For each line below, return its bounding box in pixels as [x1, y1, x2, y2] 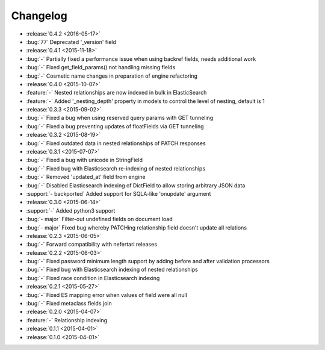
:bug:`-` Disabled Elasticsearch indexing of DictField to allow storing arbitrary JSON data [26, 181, 246, 189]
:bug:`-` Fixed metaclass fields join [26, 300, 112, 307]
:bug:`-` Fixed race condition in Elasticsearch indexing [26, 274, 160, 281]
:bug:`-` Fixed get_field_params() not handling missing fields [26, 64, 176, 71]
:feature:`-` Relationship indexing [26, 316, 108, 323]
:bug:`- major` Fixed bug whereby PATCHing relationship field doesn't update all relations [26, 223, 247, 231]
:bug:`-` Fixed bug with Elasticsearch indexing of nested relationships [26, 266, 198, 273]
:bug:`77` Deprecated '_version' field [26, 38, 117, 45]
